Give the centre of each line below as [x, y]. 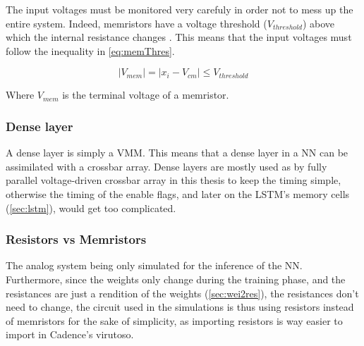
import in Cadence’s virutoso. [70, 334]
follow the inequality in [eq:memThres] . [90, 50]
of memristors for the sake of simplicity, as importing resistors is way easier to [174, 320]
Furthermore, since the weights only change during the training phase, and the [176, 279]
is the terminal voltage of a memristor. [146, 95]
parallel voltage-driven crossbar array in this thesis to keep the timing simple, [174, 180]
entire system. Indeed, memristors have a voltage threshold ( [136, 23]
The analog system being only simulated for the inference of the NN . [154, 265]
